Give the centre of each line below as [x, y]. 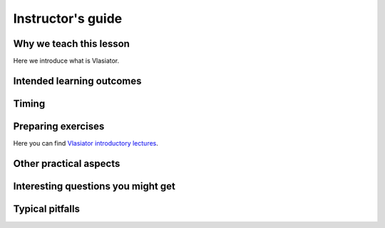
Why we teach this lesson [71, 44]
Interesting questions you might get [94, 186]
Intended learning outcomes [77, 81]
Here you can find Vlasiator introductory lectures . [86, 143]
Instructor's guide [68, 18]
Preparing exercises [59, 126]
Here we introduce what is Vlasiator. [66, 61]
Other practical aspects [67, 163]
